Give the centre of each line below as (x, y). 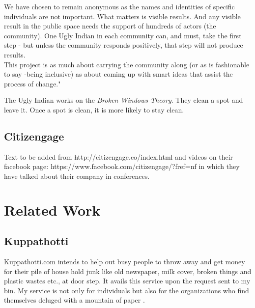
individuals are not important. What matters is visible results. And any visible (122, 16)
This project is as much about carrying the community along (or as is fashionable (127, 64)
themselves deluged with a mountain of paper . (74, 300)
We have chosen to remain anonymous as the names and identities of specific (119, 6)
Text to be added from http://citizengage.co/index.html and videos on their (119, 156)
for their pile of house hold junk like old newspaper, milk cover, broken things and (128, 271)
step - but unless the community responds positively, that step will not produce (124, 45)
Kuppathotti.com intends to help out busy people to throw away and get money (125, 262)
